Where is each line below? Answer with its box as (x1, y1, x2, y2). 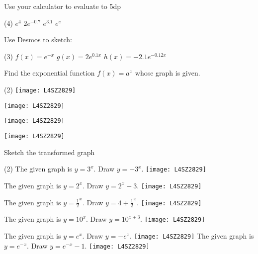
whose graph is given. (135, 68, 200, 78)
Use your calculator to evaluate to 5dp (4, 1, 121, 11)
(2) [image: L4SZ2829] (4, 84, 76, 94)
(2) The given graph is (4, 164, 73, 174)
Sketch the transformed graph (4, 147, 95, 157)
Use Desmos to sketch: (4, 34, 72, 45)
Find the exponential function (4, 68, 95, 78)
